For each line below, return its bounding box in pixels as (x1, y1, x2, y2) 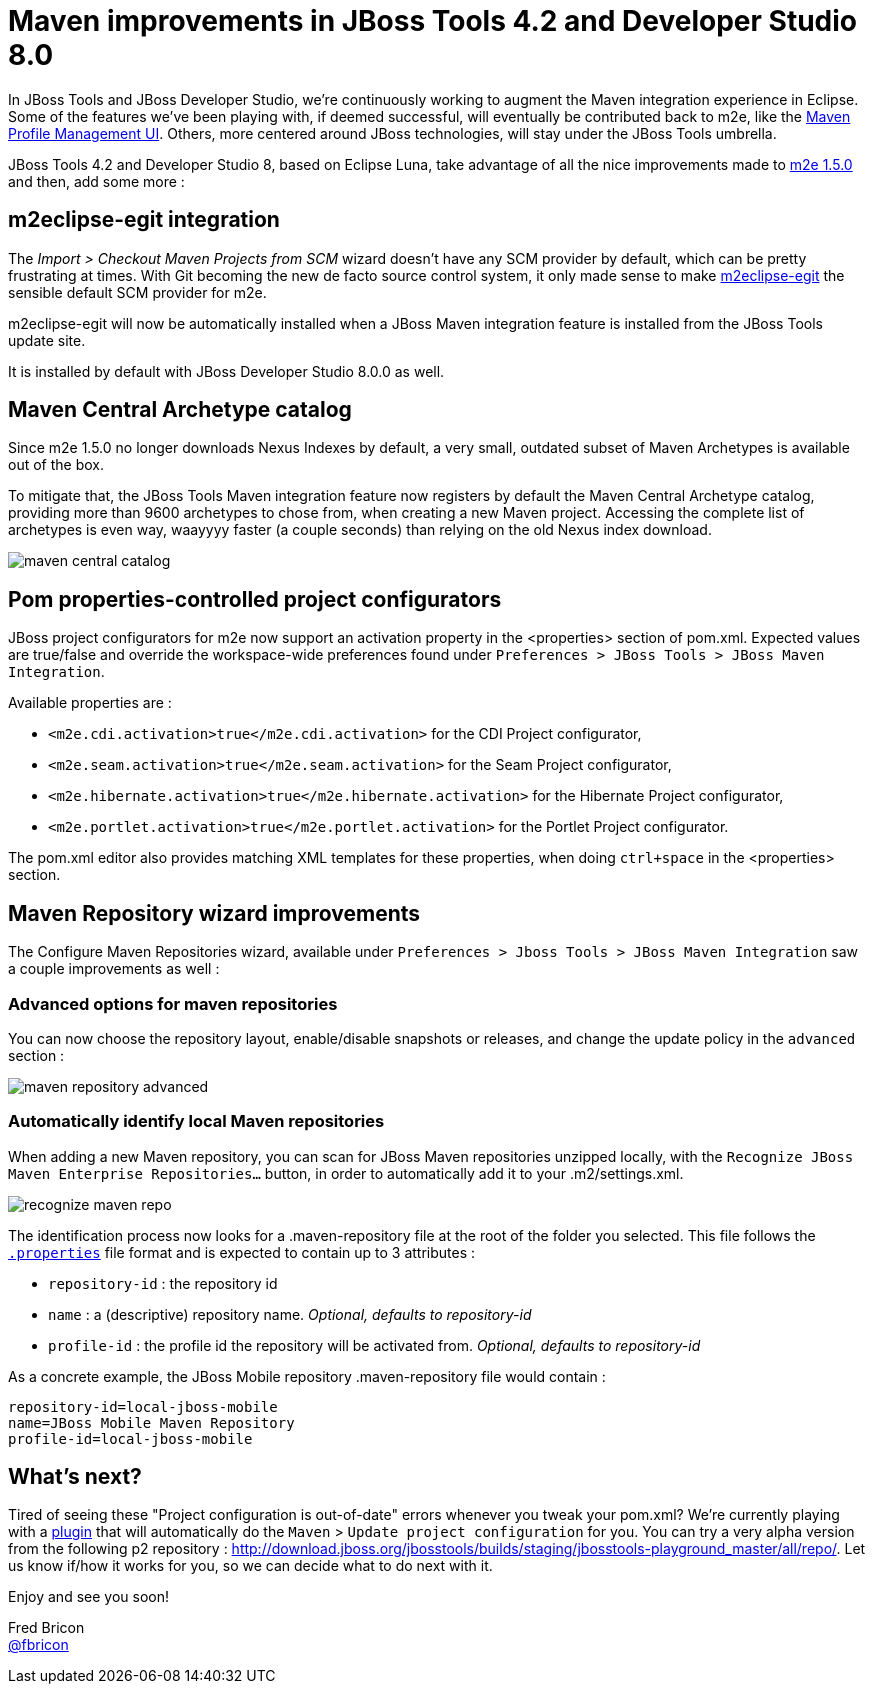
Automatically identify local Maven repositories (8, 1111, 385, 1132)
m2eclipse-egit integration (8, 207, 280, 233)
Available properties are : (8, 694, 172, 712)
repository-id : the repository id (48, 1274, 278, 1292)
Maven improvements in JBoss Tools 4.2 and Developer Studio (8, 4, 857, 38)
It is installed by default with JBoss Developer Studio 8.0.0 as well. (8, 362, 445, 380)
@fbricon (8, 1636, 69, 1654)
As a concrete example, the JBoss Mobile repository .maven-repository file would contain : (8, 1367, 606, 1385)
